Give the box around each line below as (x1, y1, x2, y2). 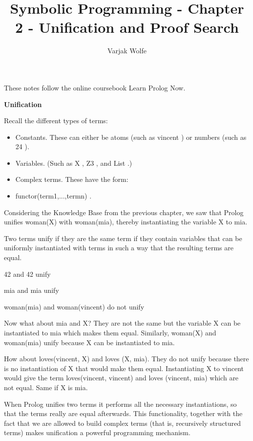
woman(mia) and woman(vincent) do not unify (4, 301, 145, 311)
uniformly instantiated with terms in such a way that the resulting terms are (4, 243, 233, 253)
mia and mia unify (4, 285, 59, 295)
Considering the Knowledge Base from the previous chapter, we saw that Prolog (4, 207, 244, 217)
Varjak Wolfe (107, 45, 147, 56)
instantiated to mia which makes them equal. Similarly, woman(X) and (4, 328, 216, 337)
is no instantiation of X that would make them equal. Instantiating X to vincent (4, 363, 244, 373)
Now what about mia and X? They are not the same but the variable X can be (4, 318, 241, 328)
